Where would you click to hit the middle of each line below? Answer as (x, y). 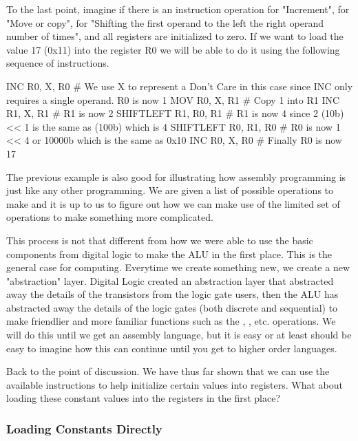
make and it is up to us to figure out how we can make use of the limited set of (173, 203)
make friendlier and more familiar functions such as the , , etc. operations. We (171, 321)
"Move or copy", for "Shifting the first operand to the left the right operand (165, 22)
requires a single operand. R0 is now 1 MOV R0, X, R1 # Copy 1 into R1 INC (173, 99)
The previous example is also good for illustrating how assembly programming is (176, 176)
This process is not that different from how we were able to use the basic (160, 240)
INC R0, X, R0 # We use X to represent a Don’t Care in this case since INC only (180, 86)
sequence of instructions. (58, 63)
